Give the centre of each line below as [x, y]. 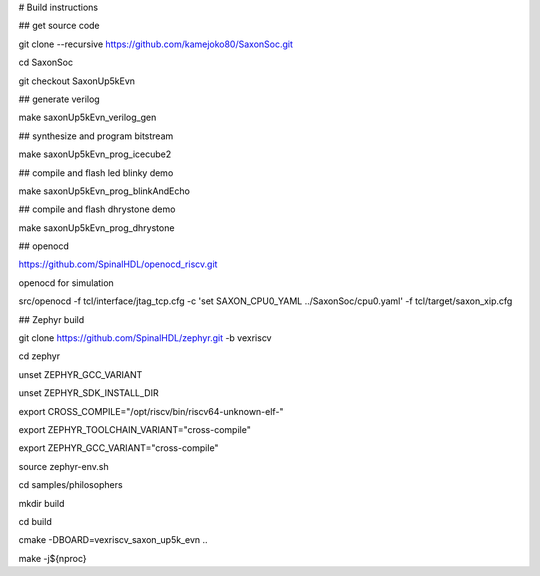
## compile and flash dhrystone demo [97, 209]
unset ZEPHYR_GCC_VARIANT [80, 374]
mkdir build [41, 503]
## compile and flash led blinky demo [96, 172]
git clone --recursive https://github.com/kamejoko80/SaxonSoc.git [156, 44]
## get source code [59, 26]
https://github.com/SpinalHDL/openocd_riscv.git [118, 264]
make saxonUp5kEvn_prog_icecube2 [95, 154]
